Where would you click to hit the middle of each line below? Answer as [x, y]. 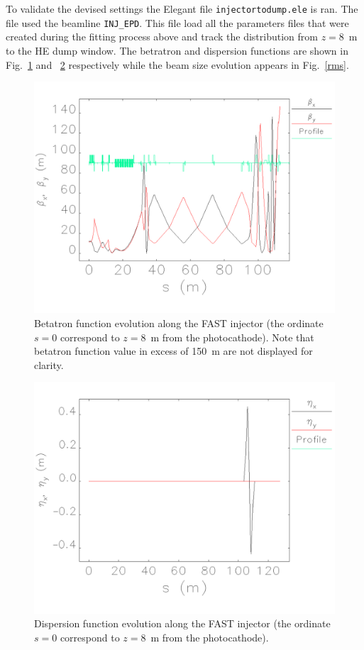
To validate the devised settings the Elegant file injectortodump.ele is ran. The [182, 9]
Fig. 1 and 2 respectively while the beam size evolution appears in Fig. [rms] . [177, 64]
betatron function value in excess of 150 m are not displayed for [173, 351]
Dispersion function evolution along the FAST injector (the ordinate [182, 623]
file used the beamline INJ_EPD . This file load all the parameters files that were [177, 22]
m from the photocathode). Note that [232, 337]
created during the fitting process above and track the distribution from [162, 37]
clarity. [49, 364]
